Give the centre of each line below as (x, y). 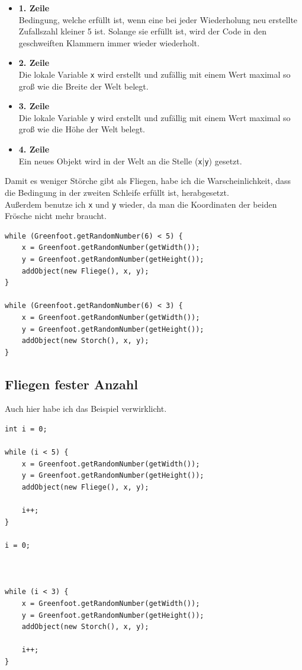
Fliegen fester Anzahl (71, 384)
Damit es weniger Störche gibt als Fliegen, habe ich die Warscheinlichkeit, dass (148, 181)
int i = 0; (26, 429)
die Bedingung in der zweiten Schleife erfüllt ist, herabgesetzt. (117, 192)
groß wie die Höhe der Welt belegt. (82, 129)
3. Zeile (34, 106)
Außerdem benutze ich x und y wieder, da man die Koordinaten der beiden (141, 204)
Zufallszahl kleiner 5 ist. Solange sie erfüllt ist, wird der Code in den (142, 31)
